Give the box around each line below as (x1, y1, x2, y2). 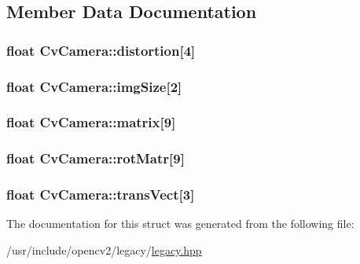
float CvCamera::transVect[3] (6, 185, 195, 204)
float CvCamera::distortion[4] (6, 40, 196, 60)
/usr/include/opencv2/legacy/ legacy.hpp (6, 241, 202, 258)
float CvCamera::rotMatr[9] (6, 148, 185, 168)
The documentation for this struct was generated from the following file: (6, 215, 354, 232)
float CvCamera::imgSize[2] (6, 76, 182, 96)
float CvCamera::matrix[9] (6, 112, 176, 132)
